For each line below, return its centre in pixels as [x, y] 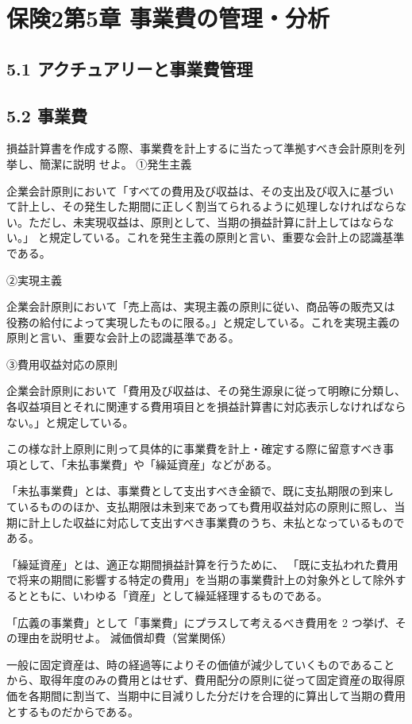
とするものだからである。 [73, 711]
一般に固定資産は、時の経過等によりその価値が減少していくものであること [201, 664]
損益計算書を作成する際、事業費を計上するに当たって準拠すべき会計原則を [200, 148]
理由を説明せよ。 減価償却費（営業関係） [125, 638]
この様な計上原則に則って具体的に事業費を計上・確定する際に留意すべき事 [200, 449]
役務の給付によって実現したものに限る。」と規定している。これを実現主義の [203, 321]
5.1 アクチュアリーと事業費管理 [130, 68]
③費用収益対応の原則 [62, 364]
